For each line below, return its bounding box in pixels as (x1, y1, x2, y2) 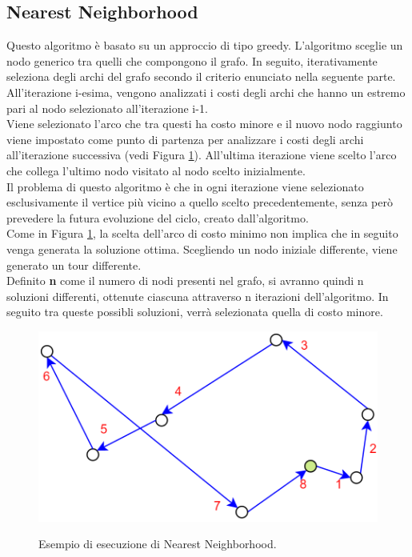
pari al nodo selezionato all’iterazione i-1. (6, 99, 208, 116)
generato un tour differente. (6, 256, 142, 273)
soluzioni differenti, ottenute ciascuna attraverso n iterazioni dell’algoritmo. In (6, 287, 389, 304)
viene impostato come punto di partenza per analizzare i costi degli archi (6, 130, 364, 147)
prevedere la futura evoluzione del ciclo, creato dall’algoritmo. (6, 209, 309, 226)
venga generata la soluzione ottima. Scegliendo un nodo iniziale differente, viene (6, 240, 398, 257)
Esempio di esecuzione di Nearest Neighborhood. (38, 535, 277, 552)
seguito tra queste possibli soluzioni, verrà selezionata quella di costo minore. (6, 303, 383, 320)
